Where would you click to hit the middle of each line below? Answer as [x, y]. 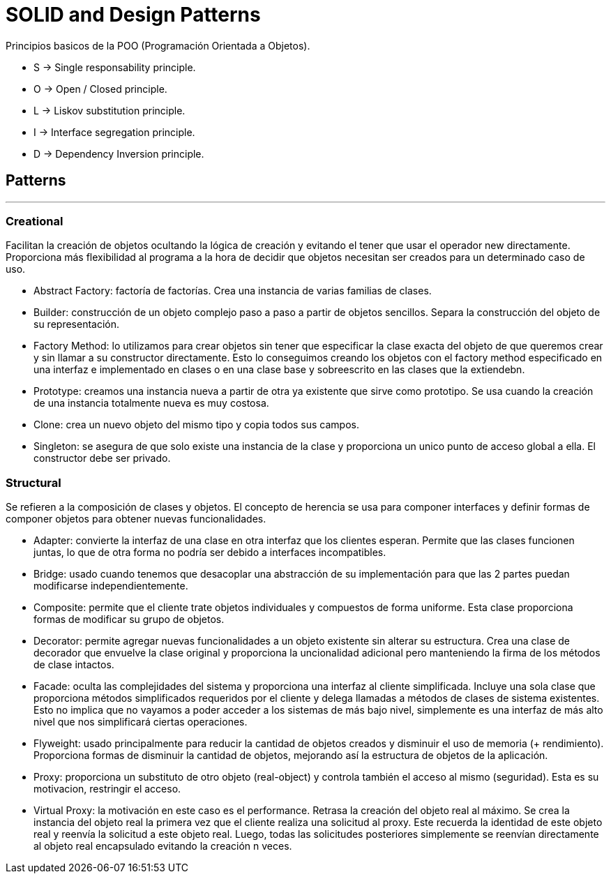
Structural [33, 482]
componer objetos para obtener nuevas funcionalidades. [136, 519]
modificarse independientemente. [111, 586]
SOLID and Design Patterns [133, 15]
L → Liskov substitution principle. [110, 110]
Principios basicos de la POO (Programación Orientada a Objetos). [158, 45]
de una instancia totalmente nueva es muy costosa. [151, 403]
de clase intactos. [74, 665]
